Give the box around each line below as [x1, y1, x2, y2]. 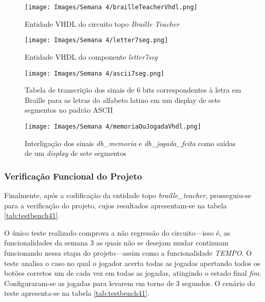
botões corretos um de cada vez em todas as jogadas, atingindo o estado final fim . [4, 268, 261, 278]
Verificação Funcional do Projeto [4, 169, 142, 182]
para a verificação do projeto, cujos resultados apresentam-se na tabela [4, 200, 227, 210]
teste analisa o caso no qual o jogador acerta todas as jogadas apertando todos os [4, 257, 260, 268]
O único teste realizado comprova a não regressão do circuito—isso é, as [4, 227, 231, 238]
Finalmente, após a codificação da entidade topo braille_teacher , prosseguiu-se [4, 190, 252, 200]
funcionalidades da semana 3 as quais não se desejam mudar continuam [4, 237, 229, 248]
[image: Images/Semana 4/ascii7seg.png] [25, 69, 165, 77]
